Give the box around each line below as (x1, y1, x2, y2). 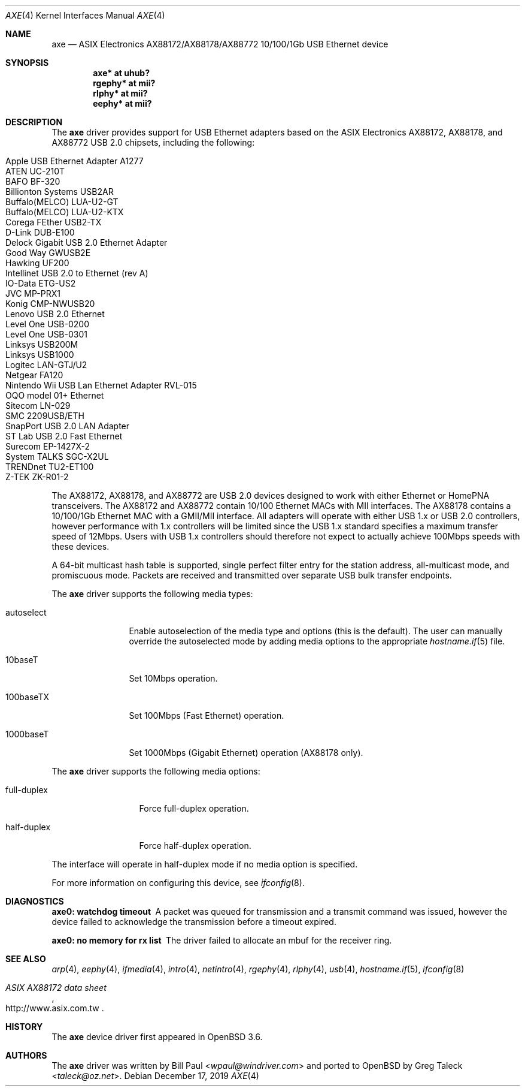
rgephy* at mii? (93, 78, 156, 88)
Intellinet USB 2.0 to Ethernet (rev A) (5, 268, 148, 278)
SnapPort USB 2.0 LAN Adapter (5, 421, 130, 431)
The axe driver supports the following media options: (51, 766, 260, 776)
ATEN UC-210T (5, 166, 65, 176)
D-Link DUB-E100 (5, 227, 75, 237)
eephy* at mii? (93, 98, 152, 109)
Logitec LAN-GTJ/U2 (5, 360, 87, 370)
